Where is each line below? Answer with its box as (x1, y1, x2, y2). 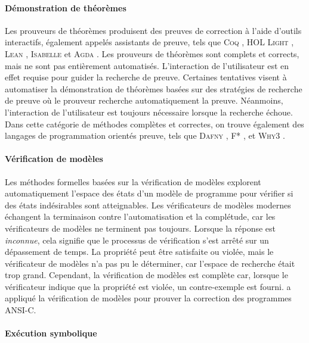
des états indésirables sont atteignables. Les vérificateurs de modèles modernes (5, 198, 291, 211)
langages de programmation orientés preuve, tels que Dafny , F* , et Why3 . (5, 129, 285, 142)
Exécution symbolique (5, 327, 97, 339)
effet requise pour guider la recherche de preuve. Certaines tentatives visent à (5, 71, 287, 83)
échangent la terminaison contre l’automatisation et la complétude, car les (5, 210, 276, 223)
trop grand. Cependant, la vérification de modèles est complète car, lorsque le (5, 269, 288, 281)
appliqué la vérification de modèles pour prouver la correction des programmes (5, 292, 292, 304)
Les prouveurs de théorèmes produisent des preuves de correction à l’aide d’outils (5, 24, 302, 36)
